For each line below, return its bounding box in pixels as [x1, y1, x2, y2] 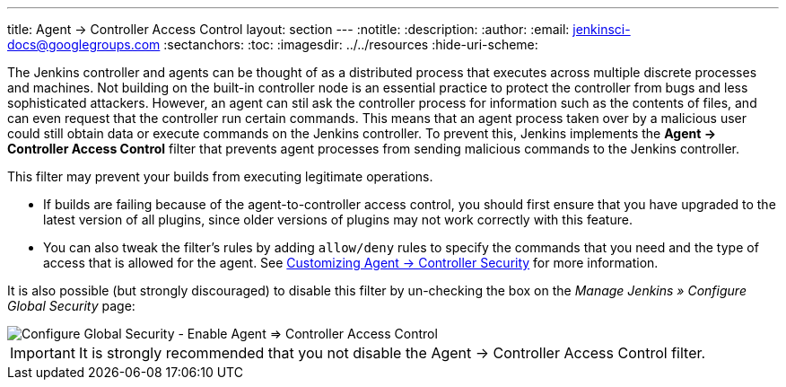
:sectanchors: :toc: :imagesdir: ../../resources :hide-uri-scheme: [163, 37, 538, 52]
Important [10, 344, 75, 362]
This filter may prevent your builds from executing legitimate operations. [7, 169, 433, 184]
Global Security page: [7, 298, 135, 313]
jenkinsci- [572, 22, 631, 37]
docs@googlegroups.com [7, 37, 161, 52]
